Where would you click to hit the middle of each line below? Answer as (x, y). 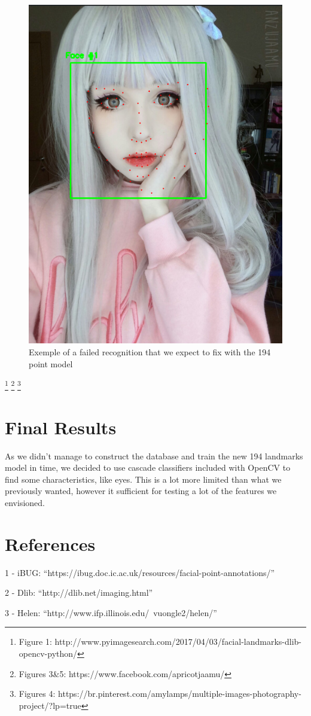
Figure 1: (35, 642)
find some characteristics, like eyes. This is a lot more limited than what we (143, 479)
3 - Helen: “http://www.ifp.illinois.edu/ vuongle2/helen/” (111, 612)
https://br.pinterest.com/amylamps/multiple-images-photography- (180, 694)
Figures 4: (37, 694)
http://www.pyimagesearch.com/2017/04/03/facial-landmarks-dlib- (178, 642)
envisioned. (25, 502)
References (50, 543)
